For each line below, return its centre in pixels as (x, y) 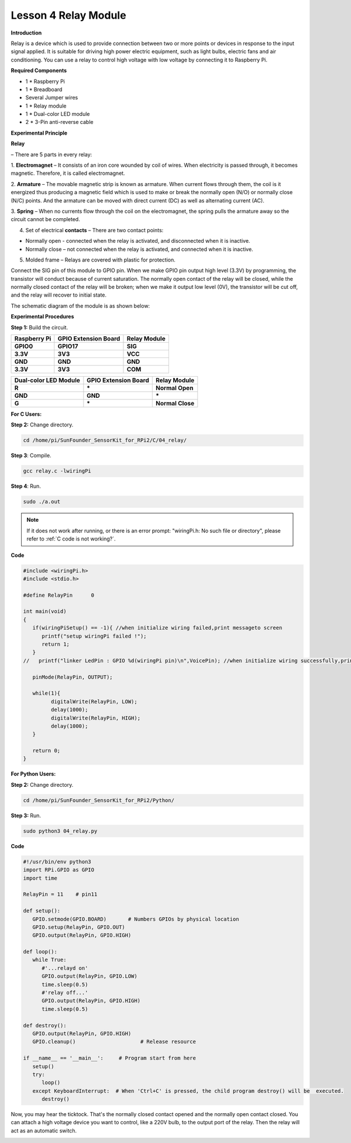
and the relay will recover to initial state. (59, 295)
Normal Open (175, 388)
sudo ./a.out (42, 502)
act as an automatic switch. (44, 1130)
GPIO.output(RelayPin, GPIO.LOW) (90, 976)
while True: (49, 960)
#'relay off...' (65, 993)
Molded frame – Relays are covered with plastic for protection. (100, 260)
